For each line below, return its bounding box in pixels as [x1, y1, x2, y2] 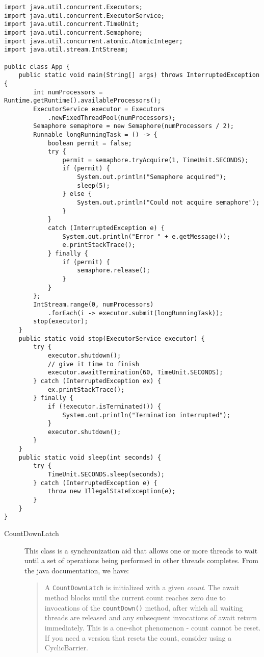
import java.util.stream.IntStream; [4, 46, 128, 54]
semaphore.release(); [77, 267, 150, 274]
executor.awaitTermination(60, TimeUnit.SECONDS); [47, 369, 223, 376]
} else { [62, 190, 92, 198]
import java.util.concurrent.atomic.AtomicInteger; [4, 37, 183, 45]
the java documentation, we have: [24, 565, 129, 575]
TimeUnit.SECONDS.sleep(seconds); [47, 471, 165, 478]
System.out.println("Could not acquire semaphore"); [77, 199, 260, 207]
